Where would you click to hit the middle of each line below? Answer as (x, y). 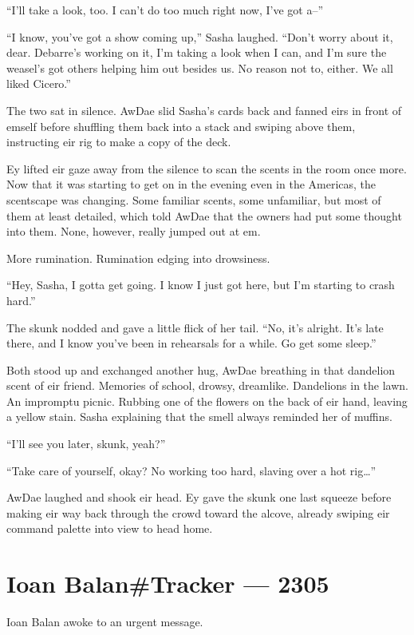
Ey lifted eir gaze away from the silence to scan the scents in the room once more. (207, 168)
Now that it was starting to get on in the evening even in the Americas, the (191, 184)
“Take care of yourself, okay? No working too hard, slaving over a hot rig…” (191, 470)
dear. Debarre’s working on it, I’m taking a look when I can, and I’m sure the (197, 52)
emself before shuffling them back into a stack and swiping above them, (181, 126)
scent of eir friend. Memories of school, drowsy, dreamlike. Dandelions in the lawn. (207, 385)
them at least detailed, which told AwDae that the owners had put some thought (204, 215)
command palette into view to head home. (110, 528)
